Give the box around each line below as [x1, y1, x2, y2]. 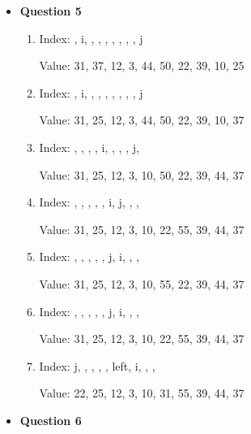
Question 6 [19, 411, 82, 428]
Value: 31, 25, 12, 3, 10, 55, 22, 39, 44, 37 [39, 275, 245, 292]
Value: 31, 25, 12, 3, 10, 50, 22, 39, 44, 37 [39, 166, 245, 183]
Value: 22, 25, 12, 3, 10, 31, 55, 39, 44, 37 [39, 384, 245, 401]
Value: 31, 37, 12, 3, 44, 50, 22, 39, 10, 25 [39, 57, 245, 74]
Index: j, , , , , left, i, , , [39, 357, 155, 374]
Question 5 [19, 2, 82, 19]
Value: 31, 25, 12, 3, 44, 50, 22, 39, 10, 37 [39, 111, 245, 128]
